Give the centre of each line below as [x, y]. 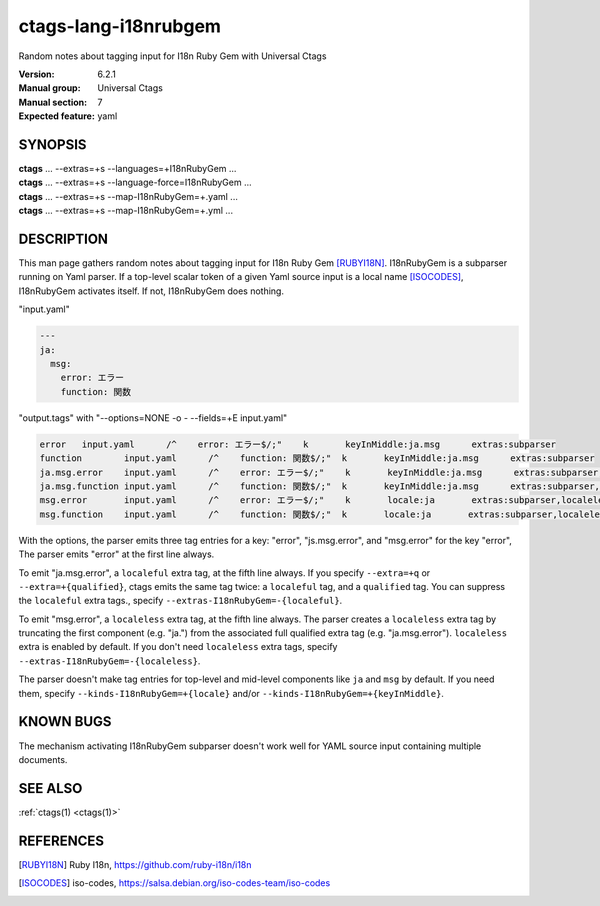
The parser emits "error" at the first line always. [116, 554]
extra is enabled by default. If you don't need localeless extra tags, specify [178, 647]
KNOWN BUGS [65, 721]
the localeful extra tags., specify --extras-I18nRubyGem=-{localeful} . [180, 601]
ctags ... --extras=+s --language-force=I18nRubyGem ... [135, 182]
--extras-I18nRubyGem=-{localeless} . [109, 661]
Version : [36, 74]
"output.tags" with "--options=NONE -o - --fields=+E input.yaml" [153, 417]
